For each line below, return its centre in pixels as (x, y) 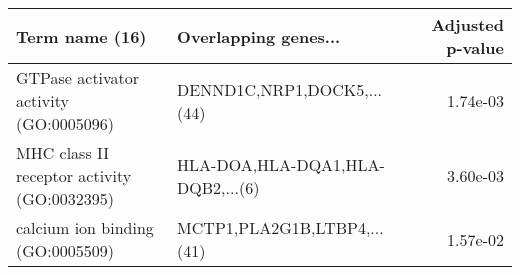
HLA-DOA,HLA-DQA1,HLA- (281, 164)
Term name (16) (81, 36)
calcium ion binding (85, 227)
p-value (475, 47)
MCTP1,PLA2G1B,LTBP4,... (280, 227)
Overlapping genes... (259, 36)
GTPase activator (78, 77)
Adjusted (467, 24)
